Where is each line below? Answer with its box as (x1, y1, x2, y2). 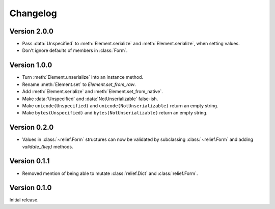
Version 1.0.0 (9, 61, 52, 70)
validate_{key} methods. (22, 143, 73, 150)
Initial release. (9, 197, 39, 203)
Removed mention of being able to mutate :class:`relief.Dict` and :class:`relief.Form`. (22, 170, 198, 176)
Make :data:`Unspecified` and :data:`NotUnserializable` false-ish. (22, 96, 158, 102)
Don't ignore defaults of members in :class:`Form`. (22, 47, 128, 53)
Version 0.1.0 (9, 184, 52, 192)
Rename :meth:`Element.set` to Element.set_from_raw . (22, 81, 136, 87)
